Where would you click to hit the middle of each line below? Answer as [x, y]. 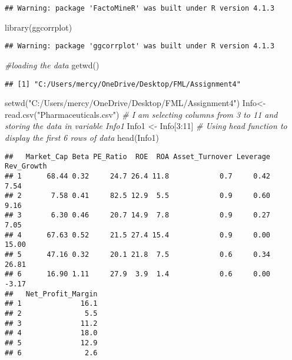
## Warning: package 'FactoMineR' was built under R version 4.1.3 [140, 8]
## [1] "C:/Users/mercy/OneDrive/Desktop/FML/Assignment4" [123, 84]
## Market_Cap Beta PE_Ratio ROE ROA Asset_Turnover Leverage [138, 156]
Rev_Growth [26, 166]
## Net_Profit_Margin [51, 294]
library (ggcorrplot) [39, 27]
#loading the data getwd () [52, 65]
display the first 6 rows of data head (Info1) [82, 137]
